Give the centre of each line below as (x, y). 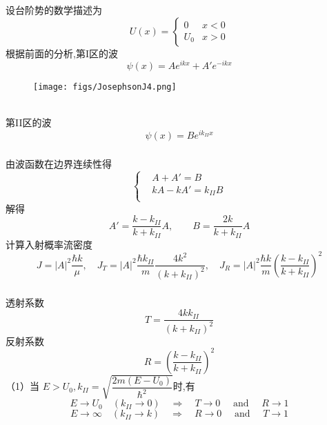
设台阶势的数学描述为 (54, 9)
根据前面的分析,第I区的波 (62, 53)
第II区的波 (29, 122)
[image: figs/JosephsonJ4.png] (105, 87)
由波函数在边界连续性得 (59, 164)
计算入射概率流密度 (49, 244)
